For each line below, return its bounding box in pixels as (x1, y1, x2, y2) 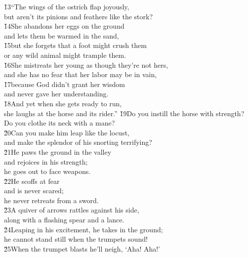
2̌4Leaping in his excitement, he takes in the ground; (4, 224, 163, 234)
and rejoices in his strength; (4, 156, 88, 167)
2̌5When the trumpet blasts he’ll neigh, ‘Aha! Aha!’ (4, 243, 161, 254)
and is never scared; (4, 185, 64, 196)
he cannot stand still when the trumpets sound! (4, 234, 148, 244)
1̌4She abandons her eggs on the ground (4, 21, 124, 31)
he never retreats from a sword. (4, 195, 99, 205)
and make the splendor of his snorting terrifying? (4, 137, 152, 147)
